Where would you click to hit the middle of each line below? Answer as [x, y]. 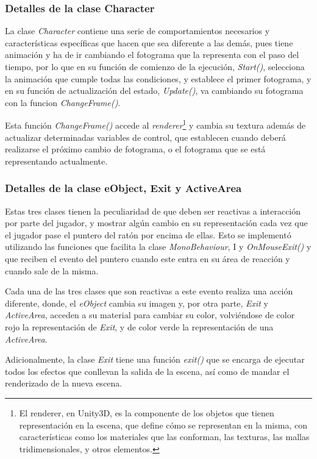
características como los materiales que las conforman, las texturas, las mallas [164, 437]
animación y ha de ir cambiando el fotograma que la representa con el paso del [152, 55]
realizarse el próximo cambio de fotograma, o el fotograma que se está [135, 149]
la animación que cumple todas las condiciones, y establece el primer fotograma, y [158, 78]
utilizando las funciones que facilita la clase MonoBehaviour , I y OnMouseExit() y [158, 247]
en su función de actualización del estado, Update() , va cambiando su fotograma [154, 91]
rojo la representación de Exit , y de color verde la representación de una [139, 326]
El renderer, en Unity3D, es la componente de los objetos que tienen [147, 412]
